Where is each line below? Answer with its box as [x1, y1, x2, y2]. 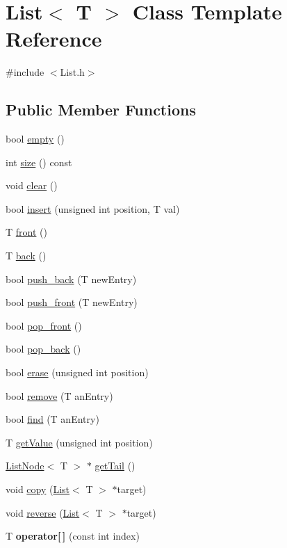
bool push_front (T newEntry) [6, 295, 138, 309]
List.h [60, 65, 85, 79]
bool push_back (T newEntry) [6, 271, 137, 286]
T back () [6, 248, 47, 263]
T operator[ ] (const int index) [6, 529, 140, 543]
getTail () [95, 458, 136, 473]
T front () [6, 225, 47, 239]
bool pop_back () [6, 341, 81, 356]
